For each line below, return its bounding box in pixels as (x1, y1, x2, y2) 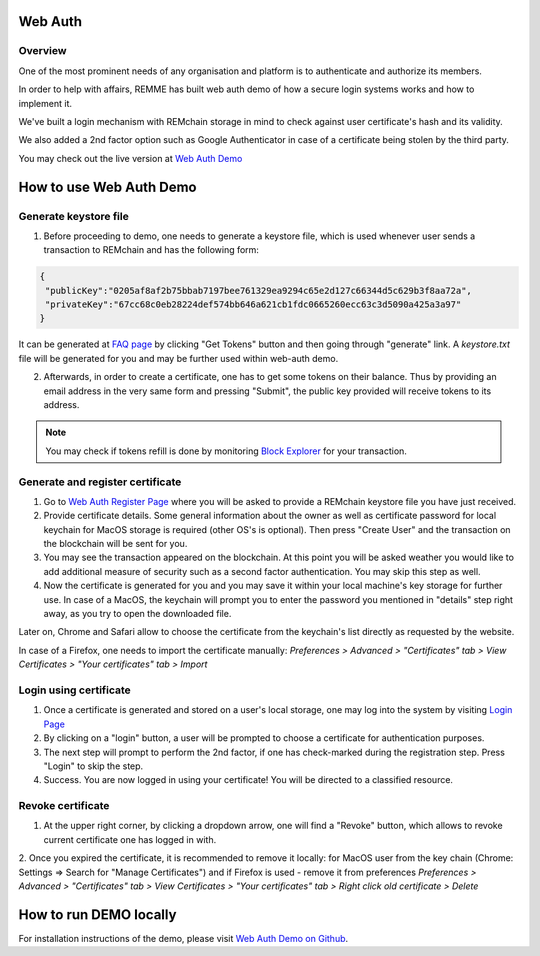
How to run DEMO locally (18, 906, 177, 923)
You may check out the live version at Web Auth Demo (18, 152, 243, 164)
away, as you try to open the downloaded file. (43, 608, 232, 620)
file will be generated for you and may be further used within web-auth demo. (18, 352, 339, 364)
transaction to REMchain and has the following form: (43, 244, 260, 256)
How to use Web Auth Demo (18, 178, 197, 195)
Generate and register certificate (18, 475, 182, 489)
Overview (18, 44, 67, 58)
